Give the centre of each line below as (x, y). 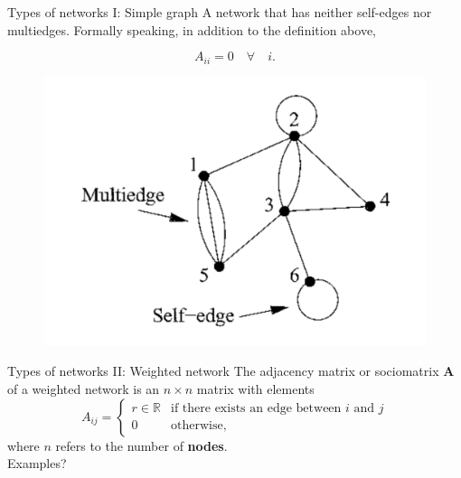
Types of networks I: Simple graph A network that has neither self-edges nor (220, 12)
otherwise (197, 426)
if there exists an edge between (256, 409)
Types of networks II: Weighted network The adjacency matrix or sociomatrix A (231, 371)
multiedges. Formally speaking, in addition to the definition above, (192, 29)
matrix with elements (255, 388)
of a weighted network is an (84, 388)
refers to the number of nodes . (141, 445)
